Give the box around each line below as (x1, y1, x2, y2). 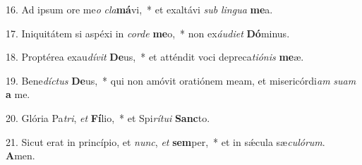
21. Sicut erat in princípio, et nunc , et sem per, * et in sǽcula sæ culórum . (6, 134, 325, 149)
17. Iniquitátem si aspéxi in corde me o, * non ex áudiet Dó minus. (6, 25, 290, 40)
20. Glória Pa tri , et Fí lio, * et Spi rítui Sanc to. (6, 110, 210, 125)
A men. (6, 148, 35, 163)
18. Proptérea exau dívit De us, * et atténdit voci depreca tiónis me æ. (6, 49, 304, 64)
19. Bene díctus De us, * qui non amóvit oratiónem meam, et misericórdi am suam (6, 73, 356, 87)
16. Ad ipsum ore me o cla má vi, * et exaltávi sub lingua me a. (6, 2, 273, 16)
